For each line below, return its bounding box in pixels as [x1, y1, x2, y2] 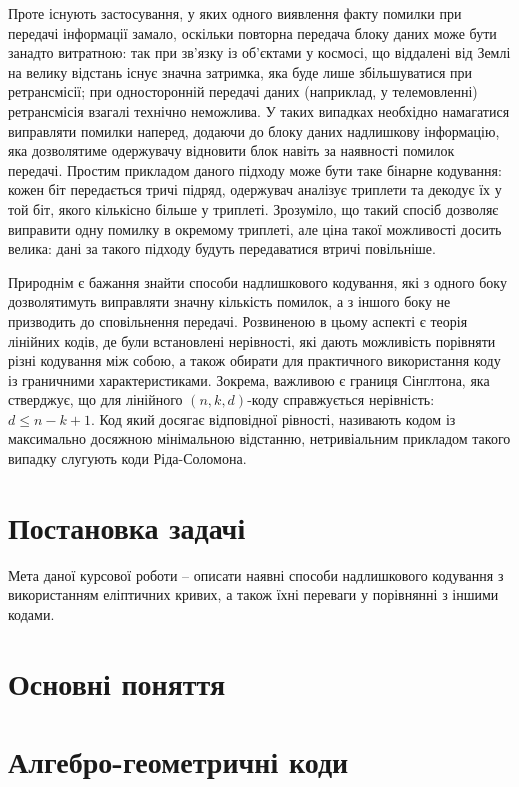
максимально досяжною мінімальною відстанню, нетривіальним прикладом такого [8, 428, 511, 449]
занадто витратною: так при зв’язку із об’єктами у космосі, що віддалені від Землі [8, 42, 511, 63]
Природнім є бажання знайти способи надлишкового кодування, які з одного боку [8, 271, 507, 292]
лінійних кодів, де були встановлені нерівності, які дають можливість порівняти [8, 330, 496, 351]
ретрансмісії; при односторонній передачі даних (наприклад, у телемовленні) [8, 81, 478, 102]
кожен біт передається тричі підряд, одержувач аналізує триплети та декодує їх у [8, 179, 502, 200]
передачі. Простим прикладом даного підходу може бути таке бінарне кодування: [8, 159, 502, 180]
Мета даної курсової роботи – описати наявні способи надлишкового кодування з [8, 564, 504, 585]
